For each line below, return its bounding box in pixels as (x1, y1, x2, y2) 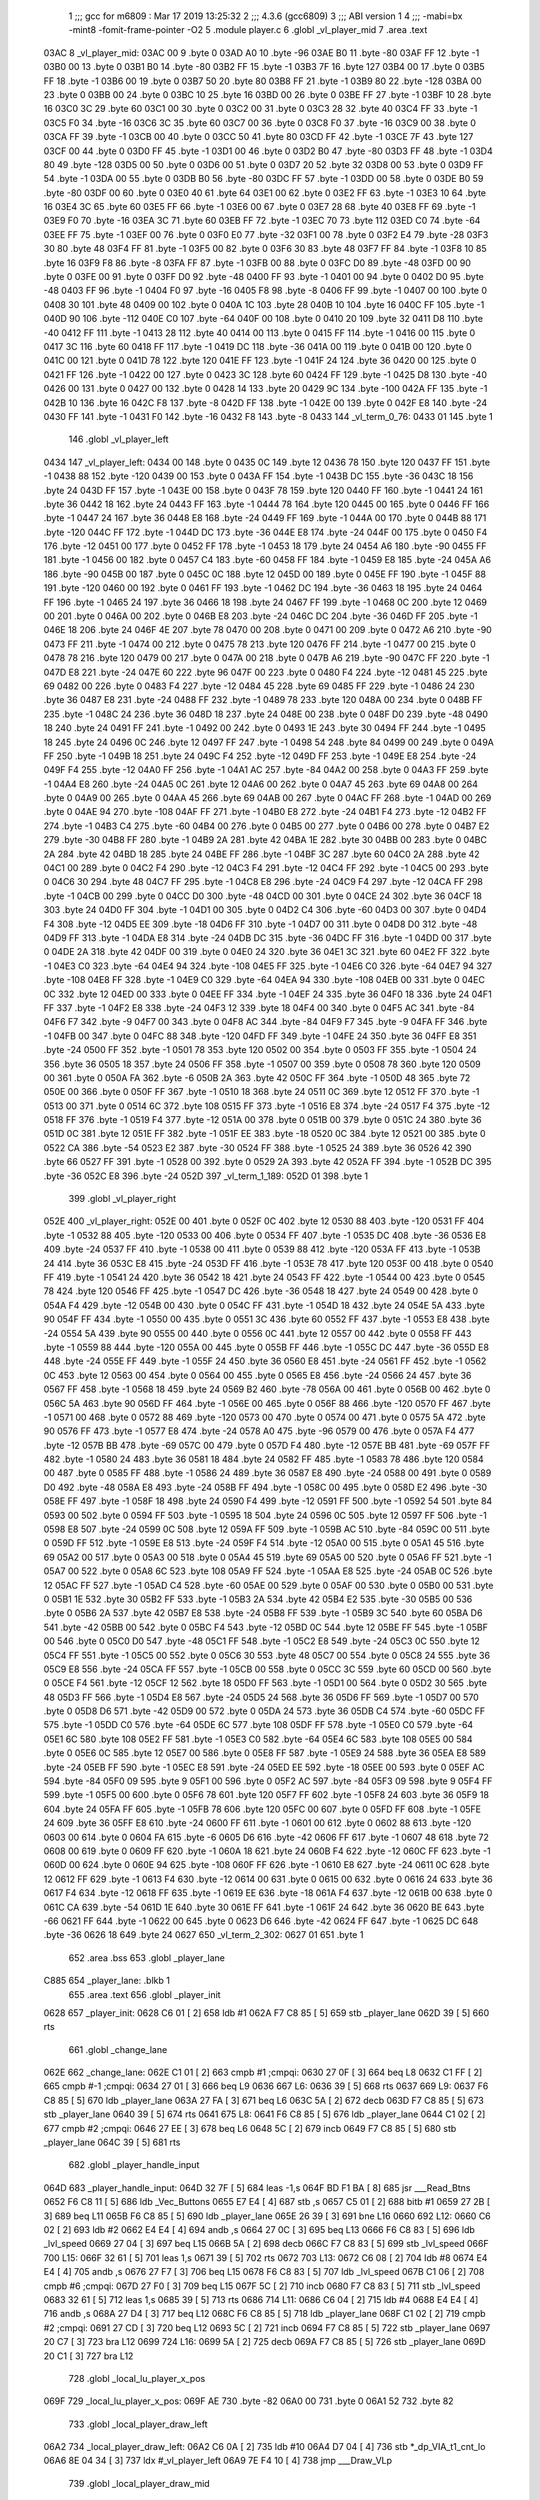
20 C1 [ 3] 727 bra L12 (43, 2350, 134, 2362)
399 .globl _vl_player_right (68, 1193, 177, 1205)
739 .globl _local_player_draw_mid (68, 2477, 210, 2489)
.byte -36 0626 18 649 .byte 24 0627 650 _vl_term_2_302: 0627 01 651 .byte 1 (43, 1929, 364, 1941)
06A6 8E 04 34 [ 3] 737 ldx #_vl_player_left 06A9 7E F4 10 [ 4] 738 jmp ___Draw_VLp (43, 2455, 393, 2467)
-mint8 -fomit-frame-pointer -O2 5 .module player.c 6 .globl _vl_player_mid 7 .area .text (68, 24, 428, 36)
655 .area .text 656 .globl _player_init (68, 1988, 221, 2000)
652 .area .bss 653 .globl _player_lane (68, 1951, 225, 1964)
